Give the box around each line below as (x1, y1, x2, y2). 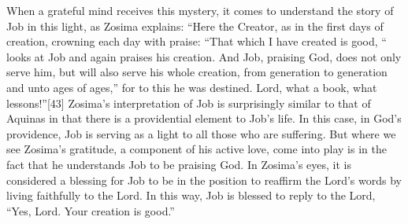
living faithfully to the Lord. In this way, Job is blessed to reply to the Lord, (6, 187, 376, 204)
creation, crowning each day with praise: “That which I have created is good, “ (6, 33, 387, 50)
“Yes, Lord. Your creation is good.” (6, 202, 175, 218)
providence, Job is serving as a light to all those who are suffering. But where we (6, 125, 396, 141)
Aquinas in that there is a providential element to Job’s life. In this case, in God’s (6, 110, 402, 127)
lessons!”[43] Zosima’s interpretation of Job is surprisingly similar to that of (6, 94, 371, 111)
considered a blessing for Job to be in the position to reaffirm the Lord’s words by (6, 171, 402, 188)
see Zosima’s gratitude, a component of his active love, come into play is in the (6, 141, 387, 157)
